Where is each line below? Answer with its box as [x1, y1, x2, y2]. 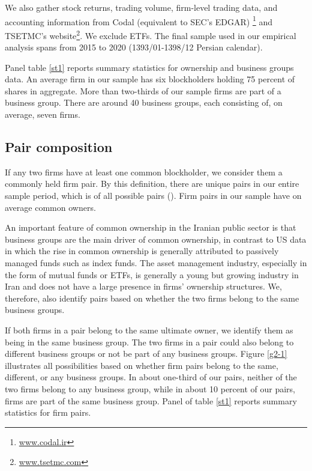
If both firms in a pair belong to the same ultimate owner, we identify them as [5, 323, 293, 336]
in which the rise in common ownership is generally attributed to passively [5, 245, 279, 257]
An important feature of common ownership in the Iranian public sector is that [5, 221, 296, 234]
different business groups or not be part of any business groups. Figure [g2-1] [5, 347, 287, 360]
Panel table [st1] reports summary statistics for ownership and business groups [5, 61, 294, 73]
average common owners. [5, 201, 96, 213]
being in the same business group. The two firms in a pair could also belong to [5, 335, 294, 348]
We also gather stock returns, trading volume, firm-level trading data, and [5, 1, 278, 13]
